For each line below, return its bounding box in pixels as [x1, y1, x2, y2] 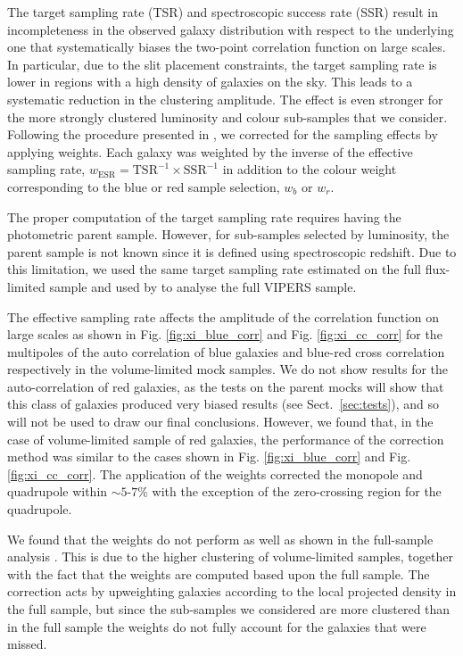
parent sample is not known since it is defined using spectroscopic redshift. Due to [7, 242, 457, 261]
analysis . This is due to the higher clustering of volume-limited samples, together [7, 547, 453, 566]
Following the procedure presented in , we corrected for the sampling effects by [7, 125, 438, 144]
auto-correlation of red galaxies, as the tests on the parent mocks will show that [7, 377, 444, 395]
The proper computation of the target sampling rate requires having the [7, 207, 401, 226]
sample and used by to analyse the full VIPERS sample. [49, 277, 357, 295]
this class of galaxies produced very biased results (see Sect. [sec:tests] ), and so [7, 394, 439, 413]
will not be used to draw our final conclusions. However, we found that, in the [7, 412, 434, 431]
